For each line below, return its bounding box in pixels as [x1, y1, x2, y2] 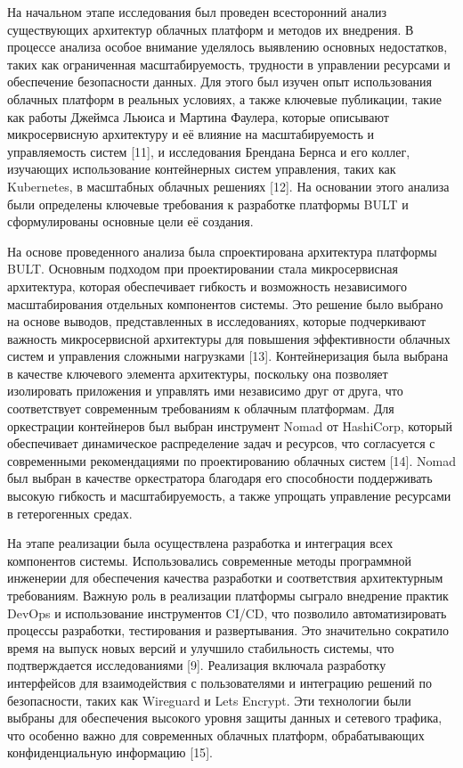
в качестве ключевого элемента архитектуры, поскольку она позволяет [7, 364, 388, 382]
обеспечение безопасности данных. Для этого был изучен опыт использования [7, 72, 433, 91]
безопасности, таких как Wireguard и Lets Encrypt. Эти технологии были [7, 690, 411, 709]
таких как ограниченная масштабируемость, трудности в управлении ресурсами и [7, 54, 451, 73]
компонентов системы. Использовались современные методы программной [7, 551, 411, 569]
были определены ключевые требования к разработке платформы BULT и [7, 194, 409, 213]
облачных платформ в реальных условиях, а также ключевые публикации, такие [7, 89, 442, 108]
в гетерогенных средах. [7, 503, 133, 522]
